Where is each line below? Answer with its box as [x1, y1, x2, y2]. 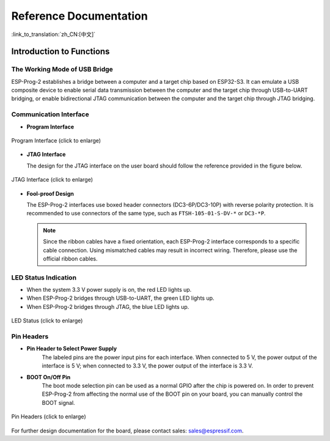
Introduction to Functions [11, 46, 110, 57]
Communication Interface [11, 110, 89, 119]
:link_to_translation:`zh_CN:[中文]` [11, 31, 96, 38]
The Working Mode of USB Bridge [11, 65, 113, 73]
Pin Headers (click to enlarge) [11, 413, 86, 420]
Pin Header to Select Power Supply [26, 345, 117, 352]
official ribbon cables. [43, 254, 98, 262]
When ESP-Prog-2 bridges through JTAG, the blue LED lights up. [26, 303, 189, 310]
